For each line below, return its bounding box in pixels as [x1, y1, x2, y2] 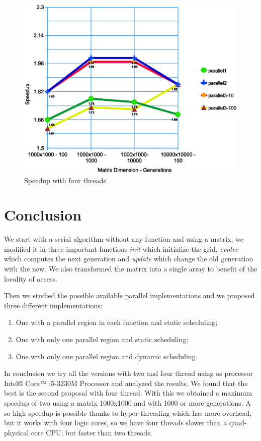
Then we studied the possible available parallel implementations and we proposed [4, 290, 255, 301]
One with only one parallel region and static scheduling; [16, 334, 189, 345]
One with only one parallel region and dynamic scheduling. [16, 351, 198, 361]
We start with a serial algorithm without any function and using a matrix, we [4, 234, 244, 244]
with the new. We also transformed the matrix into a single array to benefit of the [4, 263, 257, 274]
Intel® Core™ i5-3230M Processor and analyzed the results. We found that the [4, 377, 248, 388]
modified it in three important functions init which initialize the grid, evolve [4, 243, 238, 254]
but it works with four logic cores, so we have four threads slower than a [4, 417, 227, 428]
